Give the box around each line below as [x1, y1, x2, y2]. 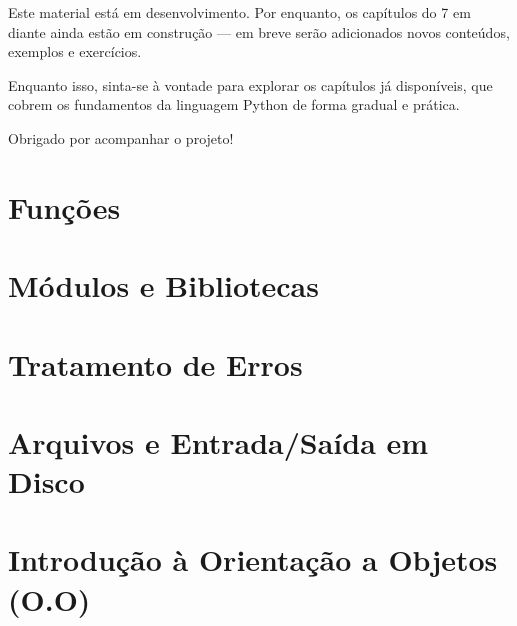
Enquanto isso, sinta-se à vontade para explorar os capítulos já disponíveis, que [8, 74, 493, 95]
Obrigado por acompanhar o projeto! [8, 127, 234, 148]
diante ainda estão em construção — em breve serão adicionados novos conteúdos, [8, 21, 510, 42]
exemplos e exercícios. [8, 41, 142, 62]
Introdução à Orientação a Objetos [8, 539, 498, 580]
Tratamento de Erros [8, 343, 303, 384]
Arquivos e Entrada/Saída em [8, 421, 429, 462]
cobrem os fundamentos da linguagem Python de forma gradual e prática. [8, 94, 460, 115]
